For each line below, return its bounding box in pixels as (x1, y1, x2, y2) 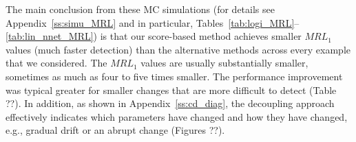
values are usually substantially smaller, (140, 56, 308, 70)
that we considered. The (6, 56, 107, 70)
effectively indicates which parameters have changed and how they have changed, (6, 109, 348, 123)
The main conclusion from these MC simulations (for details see (6, 2, 275, 16)
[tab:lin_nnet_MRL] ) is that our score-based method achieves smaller (6, 29, 302, 43)
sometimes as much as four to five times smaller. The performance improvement (6, 69, 343, 83)
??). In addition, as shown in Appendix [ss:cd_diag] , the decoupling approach (6, 96, 335, 110)
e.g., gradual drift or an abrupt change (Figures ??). (6, 123, 225, 137)
